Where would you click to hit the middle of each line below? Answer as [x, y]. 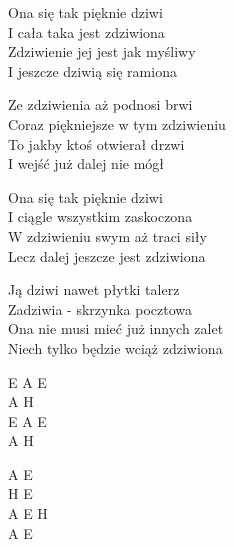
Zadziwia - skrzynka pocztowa [100, 308]
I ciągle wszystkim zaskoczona [100, 216]
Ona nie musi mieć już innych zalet [116, 328]
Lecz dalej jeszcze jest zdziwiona [107, 255]
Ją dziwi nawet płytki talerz [94, 289]
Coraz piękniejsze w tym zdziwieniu [117, 123]
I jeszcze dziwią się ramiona [92, 70]
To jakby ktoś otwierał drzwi [96, 143]
